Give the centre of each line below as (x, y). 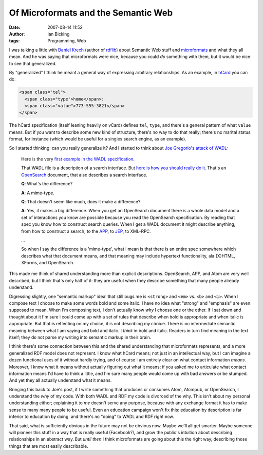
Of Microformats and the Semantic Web (91, 13)
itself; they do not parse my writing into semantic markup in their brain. (80, 337)
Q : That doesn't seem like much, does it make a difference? (81, 201)
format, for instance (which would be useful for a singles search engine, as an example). (98, 139)
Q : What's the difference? (47, 184)
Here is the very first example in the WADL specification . (78, 159)
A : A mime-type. (38, 193)
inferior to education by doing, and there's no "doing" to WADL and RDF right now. (92, 416)
